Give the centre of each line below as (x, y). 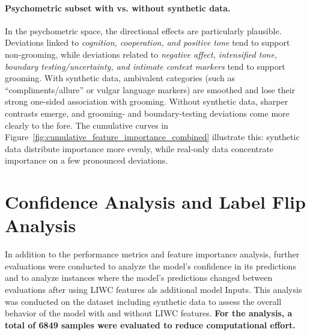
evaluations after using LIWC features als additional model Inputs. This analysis (153, 290)
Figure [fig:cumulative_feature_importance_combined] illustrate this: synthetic (152, 137)
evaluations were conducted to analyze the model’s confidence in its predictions (150, 266)
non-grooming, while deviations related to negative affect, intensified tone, (141, 54)
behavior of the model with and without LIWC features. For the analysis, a (149, 313)
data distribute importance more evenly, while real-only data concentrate (139, 148)
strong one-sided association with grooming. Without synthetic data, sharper (147, 101)
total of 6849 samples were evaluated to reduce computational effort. (150, 324)
